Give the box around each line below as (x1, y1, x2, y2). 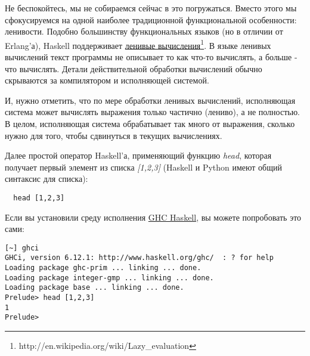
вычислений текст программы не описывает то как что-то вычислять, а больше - (5, 51, 297, 63)
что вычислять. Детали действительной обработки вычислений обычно (5, 62, 262, 75)
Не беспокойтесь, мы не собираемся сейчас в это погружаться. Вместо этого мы (5, 2, 297, 14)
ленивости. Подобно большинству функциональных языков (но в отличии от (5, 25, 283, 38)
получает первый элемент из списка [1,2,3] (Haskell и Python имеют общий (5, 160, 283, 173)
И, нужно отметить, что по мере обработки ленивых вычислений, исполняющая (5, 94, 296, 106)
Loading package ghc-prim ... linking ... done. (5, 264, 201, 273)
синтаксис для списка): (5, 172, 88, 185)
